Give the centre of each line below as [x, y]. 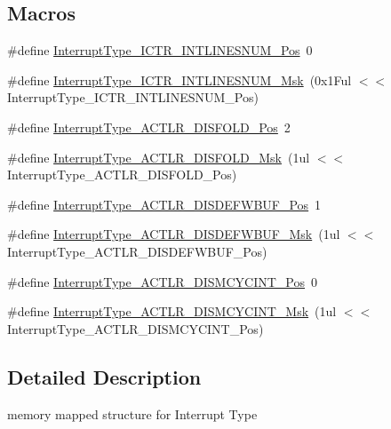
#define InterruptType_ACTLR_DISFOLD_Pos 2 [149, 127]
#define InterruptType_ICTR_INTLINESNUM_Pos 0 [160, 50]
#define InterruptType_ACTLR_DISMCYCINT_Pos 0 [162, 281]
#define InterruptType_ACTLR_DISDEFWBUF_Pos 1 [164, 204]
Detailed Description [104, 376]
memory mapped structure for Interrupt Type [132, 413]
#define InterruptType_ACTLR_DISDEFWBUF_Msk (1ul [174, 234]
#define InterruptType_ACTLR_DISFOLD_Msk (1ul [159, 157]
